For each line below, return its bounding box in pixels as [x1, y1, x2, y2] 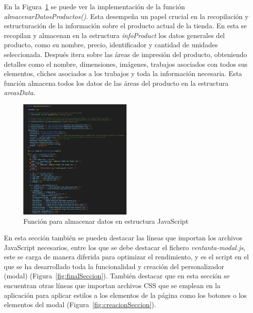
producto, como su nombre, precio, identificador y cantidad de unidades [4, 39, 218, 50]
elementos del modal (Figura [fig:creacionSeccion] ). [4, 299, 156, 310]
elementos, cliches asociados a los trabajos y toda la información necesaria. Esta [4, 68, 242, 78]
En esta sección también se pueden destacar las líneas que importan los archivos [4, 232, 243, 242]
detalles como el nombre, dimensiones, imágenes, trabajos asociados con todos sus [4, 59, 248, 69]
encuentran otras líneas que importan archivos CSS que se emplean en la [4, 280, 220, 290]
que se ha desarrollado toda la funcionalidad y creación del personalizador [4, 261, 224, 271]
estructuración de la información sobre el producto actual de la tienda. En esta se [4, 20, 247, 31]
